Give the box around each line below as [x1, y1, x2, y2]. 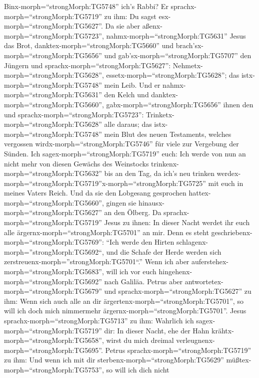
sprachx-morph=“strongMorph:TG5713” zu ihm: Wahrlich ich [4, 315, 194, 325]
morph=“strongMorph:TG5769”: [4, 237, 104, 247]
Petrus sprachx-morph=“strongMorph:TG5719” [105, 344, 251, 355]
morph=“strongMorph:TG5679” [4, 286, 102, 296]
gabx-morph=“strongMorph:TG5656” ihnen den [106, 99, 253, 109]
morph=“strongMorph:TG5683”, [4, 266, 104, 277]
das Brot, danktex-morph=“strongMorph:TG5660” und [4, 40, 173, 51]
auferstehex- [191, 256, 229, 267]
